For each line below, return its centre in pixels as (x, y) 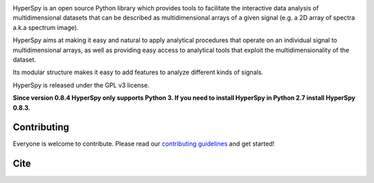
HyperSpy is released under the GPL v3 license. (81, 85)
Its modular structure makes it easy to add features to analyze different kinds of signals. (138, 72)
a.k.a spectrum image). (46, 27)
